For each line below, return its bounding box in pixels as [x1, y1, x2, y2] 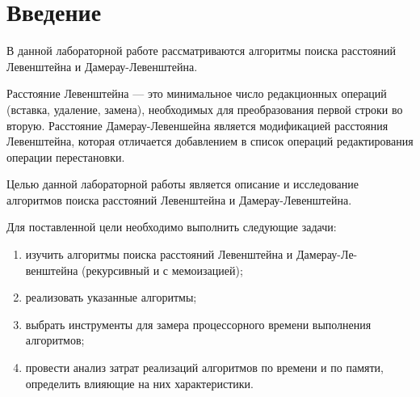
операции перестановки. [6, 148, 125, 165]
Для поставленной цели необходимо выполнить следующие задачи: [6, 218, 337, 235]
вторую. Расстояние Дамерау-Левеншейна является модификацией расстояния [6, 116, 388, 133]
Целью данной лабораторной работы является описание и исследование [6, 175, 359, 192]
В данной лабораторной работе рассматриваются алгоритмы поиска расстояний [6, 42, 397, 59]
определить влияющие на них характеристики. [25, 374, 254, 391]
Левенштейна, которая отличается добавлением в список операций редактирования [6, 133, 414, 150]
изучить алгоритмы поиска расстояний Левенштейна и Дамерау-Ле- [25, 246, 358, 263]
